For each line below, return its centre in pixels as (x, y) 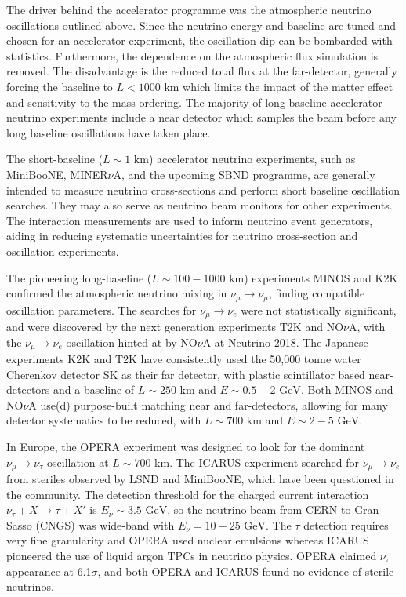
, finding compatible (317, 293)
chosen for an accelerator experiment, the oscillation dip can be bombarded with (199, 40)
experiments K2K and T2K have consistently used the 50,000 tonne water (184, 359)
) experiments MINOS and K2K (321, 277)
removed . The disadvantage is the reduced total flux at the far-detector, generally (202, 71)
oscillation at (78, 462)
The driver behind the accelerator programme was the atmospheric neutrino (189, 9)
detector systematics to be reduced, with (104, 420)
